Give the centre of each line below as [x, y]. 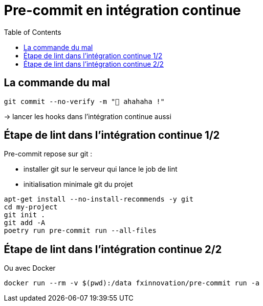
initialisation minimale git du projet [78, 184]
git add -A [25, 223]
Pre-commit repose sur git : [48, 154]
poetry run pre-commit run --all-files [80, 231]
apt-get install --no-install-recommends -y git [99, 199]
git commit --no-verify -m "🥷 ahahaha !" [84, 101]
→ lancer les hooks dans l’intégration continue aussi [88, 116]
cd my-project [31, 207]
